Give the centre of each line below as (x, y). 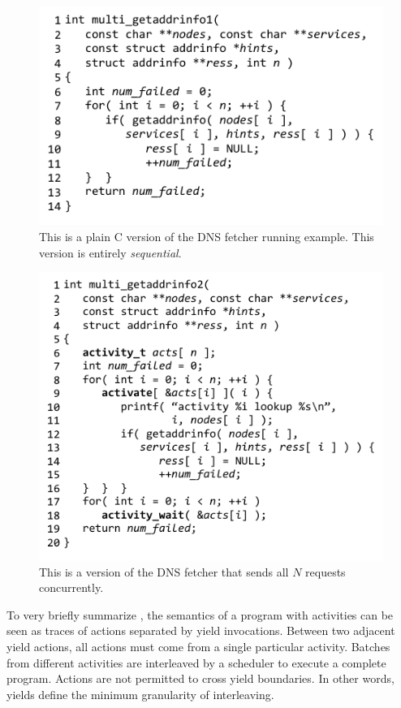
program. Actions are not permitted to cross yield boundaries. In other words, (200, 678)
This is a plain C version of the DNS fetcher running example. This (207, 236)
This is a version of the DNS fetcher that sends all (164, 571)
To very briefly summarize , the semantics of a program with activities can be (200, 614)
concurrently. (71, 587)
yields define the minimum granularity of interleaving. (140, 694)
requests (326, 571)
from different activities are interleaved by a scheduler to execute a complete (196, 662)
